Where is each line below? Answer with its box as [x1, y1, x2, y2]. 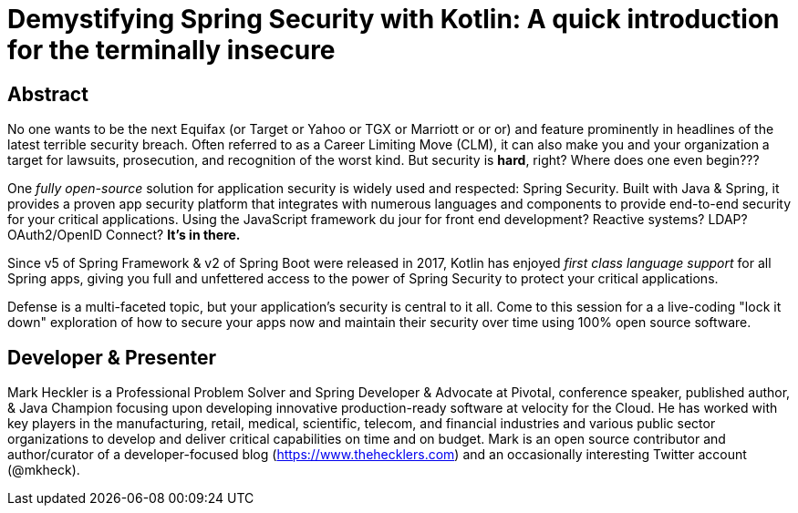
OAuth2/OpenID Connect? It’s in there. [7, 227, 241, 243]
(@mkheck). [7, 462, 80, 478]
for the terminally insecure [7, 35, 336, 66]
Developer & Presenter [7, 345, 216, 369]
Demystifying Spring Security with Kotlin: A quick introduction [7, 4, 780, 35]
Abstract [7, 82, 88, 106]
